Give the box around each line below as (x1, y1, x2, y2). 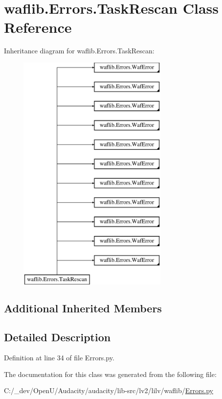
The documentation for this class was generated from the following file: (4, 369, 217, 379)
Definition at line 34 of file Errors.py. (4, 352, 114, 363)
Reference (4, 17, 72, 37)
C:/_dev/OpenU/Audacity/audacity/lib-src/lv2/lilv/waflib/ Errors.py (4, 385, 213, 396)
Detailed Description (4, 329, 111, 345)
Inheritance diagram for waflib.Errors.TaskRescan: (4, 46, 155, 56)
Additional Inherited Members (4, 301, 162, 316)
